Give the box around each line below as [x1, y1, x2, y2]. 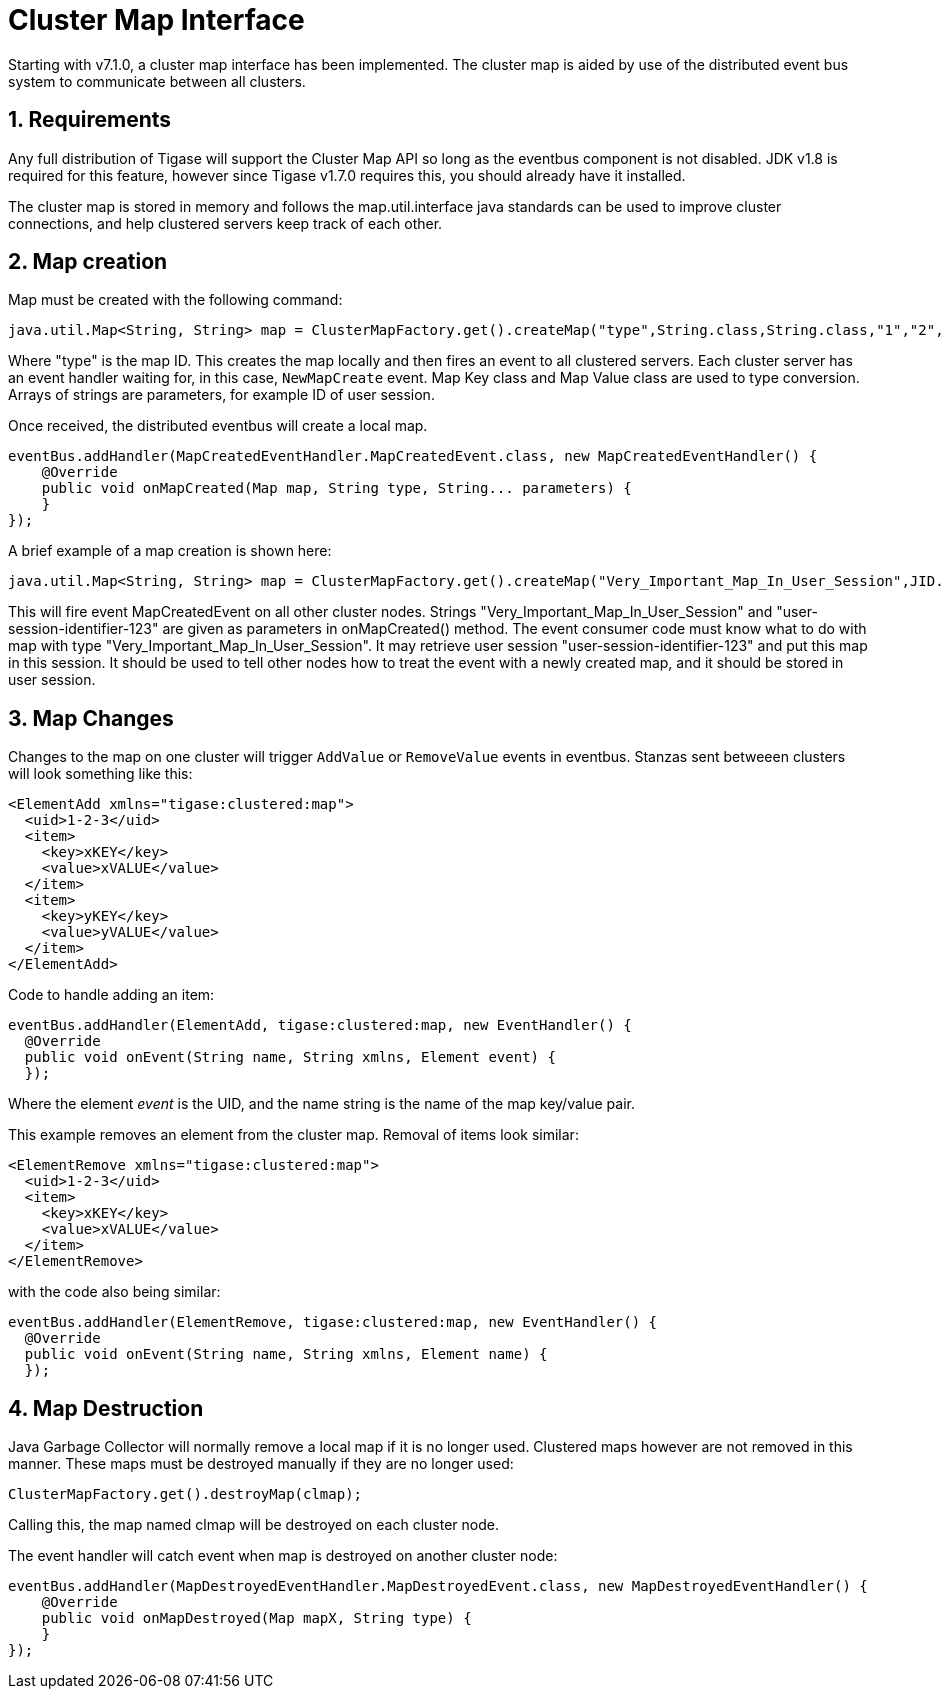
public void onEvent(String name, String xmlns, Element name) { [24, 1346, 548, 1363]
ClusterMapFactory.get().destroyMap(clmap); [8, 1486, 363, 1503]
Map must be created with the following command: [8, 291, 343, 309]
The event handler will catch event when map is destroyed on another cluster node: [8, 1547, 558, 1565]
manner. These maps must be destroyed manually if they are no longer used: [8, 1455, 514, 1473]
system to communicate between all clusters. [8, 72, 306, 90]
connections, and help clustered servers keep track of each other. [8, 214, 443, 232]
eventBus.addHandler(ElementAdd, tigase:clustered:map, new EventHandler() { [8, 1017, 632, 1034]
